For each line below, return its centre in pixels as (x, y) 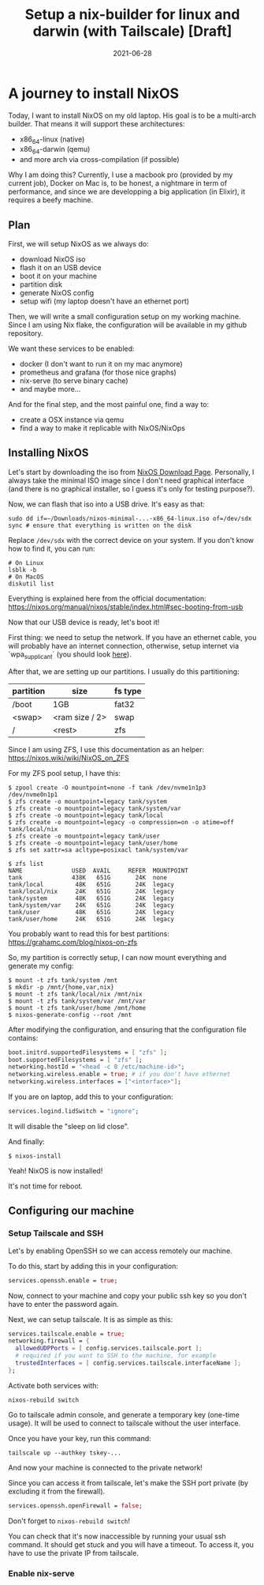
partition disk (41, 284)
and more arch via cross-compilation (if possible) (99, 160)
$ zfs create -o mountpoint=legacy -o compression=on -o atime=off (121, 822)
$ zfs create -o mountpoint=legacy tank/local (86, 815)
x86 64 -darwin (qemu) (55, 150)
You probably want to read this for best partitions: (89, 933)
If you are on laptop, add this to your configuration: (91, 1097)
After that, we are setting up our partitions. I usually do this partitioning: (124, 671)
